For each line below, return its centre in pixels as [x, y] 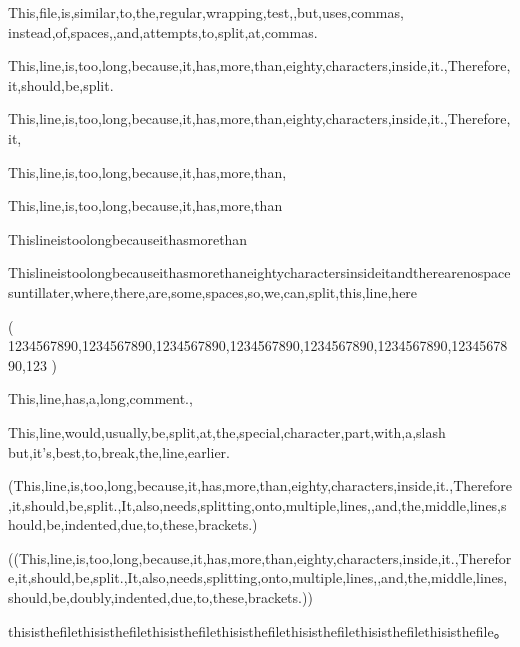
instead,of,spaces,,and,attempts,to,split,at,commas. [163, 31]
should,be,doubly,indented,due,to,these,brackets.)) [160, 597]
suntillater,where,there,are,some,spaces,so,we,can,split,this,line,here [213, 291]
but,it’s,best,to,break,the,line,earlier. [119, 451]
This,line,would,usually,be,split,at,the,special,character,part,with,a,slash [227, 431]
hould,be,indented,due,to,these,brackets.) [133, 524]
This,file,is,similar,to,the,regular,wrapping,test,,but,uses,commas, [206, 12]
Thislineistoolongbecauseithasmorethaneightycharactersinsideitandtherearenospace [259, 272]
